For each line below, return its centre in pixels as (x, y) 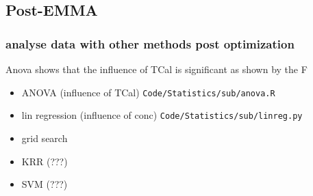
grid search (45, 138)
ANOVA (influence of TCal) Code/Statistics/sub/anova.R (148, 92)
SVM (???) (45, 184)
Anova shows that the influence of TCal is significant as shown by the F (156, 69)
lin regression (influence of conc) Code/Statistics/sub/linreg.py (162, 115)
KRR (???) (45, 161)
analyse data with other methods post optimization (150, 43)
